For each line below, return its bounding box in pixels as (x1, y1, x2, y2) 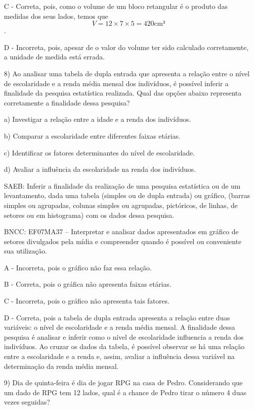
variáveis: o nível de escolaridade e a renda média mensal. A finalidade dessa (4, 322, 235, 332)
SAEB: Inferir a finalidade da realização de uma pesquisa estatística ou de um (4, 180, 241, 191)
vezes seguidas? (4, 397, 50, 407)
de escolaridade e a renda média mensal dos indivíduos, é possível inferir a (4, 78, 229, 88)
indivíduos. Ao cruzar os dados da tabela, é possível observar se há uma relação (4, 341, 245, 352)
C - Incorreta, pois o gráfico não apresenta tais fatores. (4, 296, 169, 306)
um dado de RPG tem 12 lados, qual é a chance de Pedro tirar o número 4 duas (4, 387, 247, 397)
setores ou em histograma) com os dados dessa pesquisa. (4, 209, 174, 220)
